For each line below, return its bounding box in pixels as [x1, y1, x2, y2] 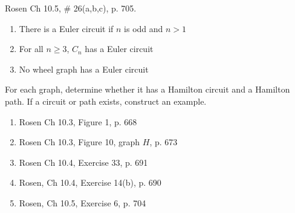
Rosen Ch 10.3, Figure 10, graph [19, 136, 140, 148]
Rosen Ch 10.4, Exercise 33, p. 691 [19, 156, 148, 168]
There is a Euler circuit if [19, 22, 114, 34]
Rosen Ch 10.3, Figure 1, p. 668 [19, 115, 137, 128]
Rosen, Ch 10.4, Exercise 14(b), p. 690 [19, 176, 161, 189]
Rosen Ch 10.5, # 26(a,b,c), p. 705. [5, 2, 137, 14]
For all [19, 42, 44, 55]
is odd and [124, 22, 163, 34]
